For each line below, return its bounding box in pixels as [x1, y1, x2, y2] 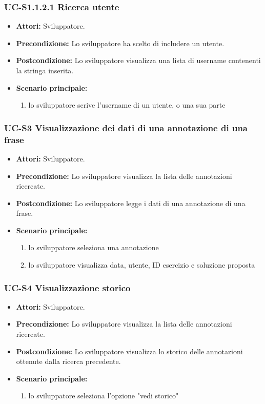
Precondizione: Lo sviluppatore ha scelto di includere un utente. [16, 37, 225, 48]
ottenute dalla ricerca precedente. [16, 356, 121, 367]
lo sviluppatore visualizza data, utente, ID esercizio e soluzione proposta [28, 259, 255, 270]
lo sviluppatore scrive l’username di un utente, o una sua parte [28, 99, 226, 110]
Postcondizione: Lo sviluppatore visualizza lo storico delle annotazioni [16, 346, 243, 356]
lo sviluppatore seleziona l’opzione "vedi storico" [28, 390, 179, 401]
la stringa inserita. [16, 65, 74, 75]
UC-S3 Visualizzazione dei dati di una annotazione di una [4, 121, 248, 134]
